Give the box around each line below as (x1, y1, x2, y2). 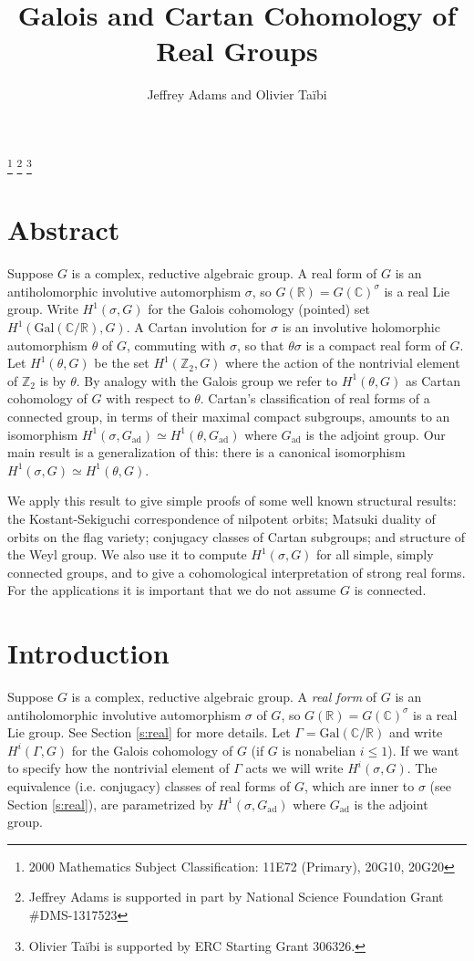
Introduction (7, 634, 170, 672)
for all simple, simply (316, 545, 434, 564)
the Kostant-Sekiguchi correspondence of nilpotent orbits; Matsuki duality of (7, 509, 436, 528)
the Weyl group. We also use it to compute (7, 545, 247, 564)
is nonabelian (282, 740, 356, 759)
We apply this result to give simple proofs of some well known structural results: (7, 491, 457, 510)
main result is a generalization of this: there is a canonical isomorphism (7, 443, 406, 462)
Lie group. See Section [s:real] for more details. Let (7, 723, 291, 742)
